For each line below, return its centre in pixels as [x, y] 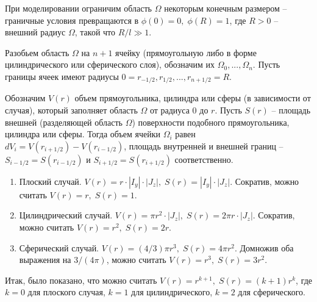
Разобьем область [37, 52]
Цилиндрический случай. [66, 215]
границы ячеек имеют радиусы [62, 76]
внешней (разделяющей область [64, 122]
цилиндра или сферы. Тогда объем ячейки [83, 134]
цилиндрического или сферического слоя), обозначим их [110, 64]
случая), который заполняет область [71, 110]
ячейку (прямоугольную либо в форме [186, 52]
